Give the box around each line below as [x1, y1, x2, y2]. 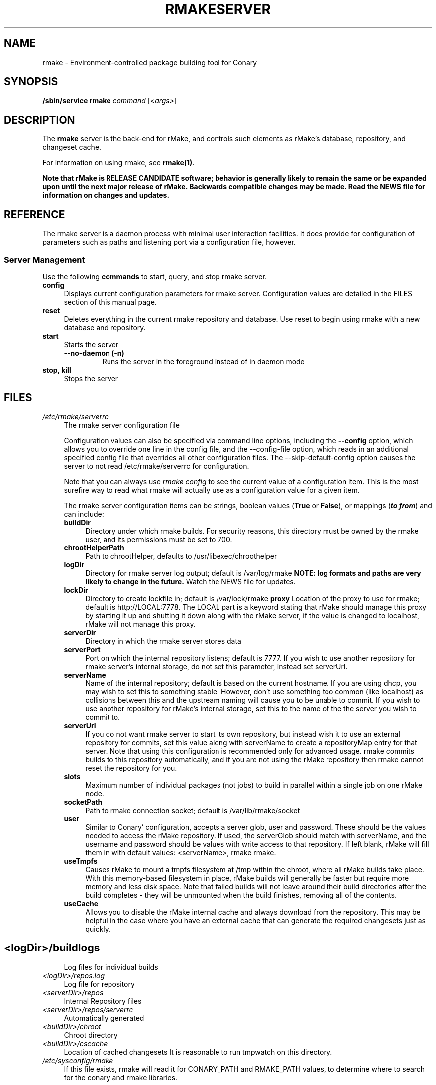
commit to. [85, 712, 120, 721]
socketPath [64, 797, 103, 806]
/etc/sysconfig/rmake [42, 1056, 113, 1065]
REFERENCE [4, 208, 65, 221]
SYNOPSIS [4, 75, 58, 88]
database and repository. [64, 323, 146, 332]
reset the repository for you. [85, 763, 177, 772]
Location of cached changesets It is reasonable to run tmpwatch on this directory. [64, 1047, 332, 1056]
